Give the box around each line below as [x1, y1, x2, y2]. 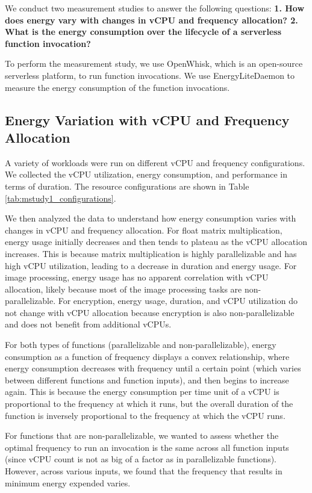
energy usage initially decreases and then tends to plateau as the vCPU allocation [5, 235, 307, 248]
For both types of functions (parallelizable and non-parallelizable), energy [5, 338, 276, 351]
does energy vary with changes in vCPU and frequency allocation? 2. [5, 13, 298, 26]
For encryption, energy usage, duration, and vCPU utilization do [58, 294, 298, 307]
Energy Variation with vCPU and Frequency [5, 110, 290, 129]
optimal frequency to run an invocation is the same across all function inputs [5, 441, 289, 453]
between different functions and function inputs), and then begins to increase [5, 373, 289, 386]
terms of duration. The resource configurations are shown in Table [5, 179, 249, 192]
